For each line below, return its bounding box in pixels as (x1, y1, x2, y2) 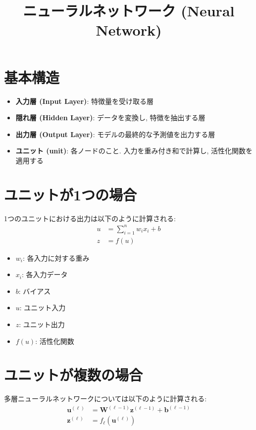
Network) (96, 20, 162, 40)
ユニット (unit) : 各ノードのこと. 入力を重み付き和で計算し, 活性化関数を (15, 145, 253, 156)
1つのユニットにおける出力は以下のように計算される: (4, 213, 176, 223)
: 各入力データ (21, 269, 68, 280)
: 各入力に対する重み (23, 252, 90, 263)
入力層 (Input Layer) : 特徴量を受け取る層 (15, 96, 154, 106)
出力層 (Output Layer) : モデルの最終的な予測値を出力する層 (15, 129, 215, 139)
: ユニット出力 (19, 319, 65, 329)
